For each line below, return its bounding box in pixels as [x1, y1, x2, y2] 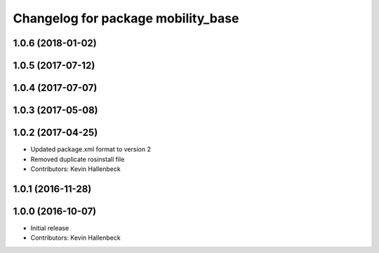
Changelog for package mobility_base [13, 11, 239, 26]
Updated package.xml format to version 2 [30, 145, 151, 153]
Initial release [30, 224, 69, 232]
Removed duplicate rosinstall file [30, 155, 125, 163]
